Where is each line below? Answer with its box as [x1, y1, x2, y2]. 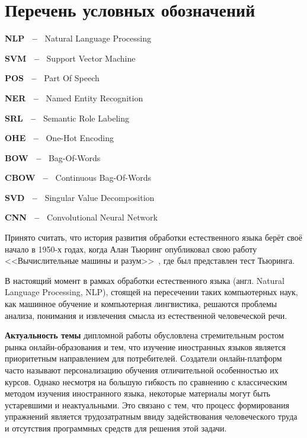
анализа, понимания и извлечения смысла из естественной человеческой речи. [5, 309, 287, 321]
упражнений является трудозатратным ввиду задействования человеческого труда [5, 410, 298, 423]
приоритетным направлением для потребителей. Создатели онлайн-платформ [5, 352, 282, 365]
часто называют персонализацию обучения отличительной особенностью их [5, 364, 279, 376]
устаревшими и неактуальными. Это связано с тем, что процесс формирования [5, 398, 289, 411]
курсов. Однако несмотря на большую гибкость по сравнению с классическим [5, 375, 287, 388]
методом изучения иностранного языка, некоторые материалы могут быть [5, 387, 270, 399]
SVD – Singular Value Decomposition [5, 191, 155, 203]
